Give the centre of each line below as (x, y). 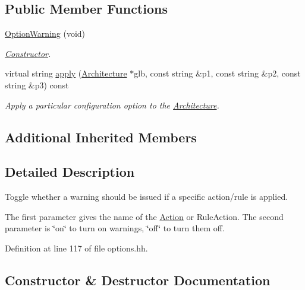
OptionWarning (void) (45, 34)
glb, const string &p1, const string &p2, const (217, 73)
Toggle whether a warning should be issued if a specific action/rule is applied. (147, 197)
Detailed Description (70, 172)
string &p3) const (37, 85)
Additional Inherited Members (101, 137)
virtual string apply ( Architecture (66, 73)
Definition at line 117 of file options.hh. (76, 248)
